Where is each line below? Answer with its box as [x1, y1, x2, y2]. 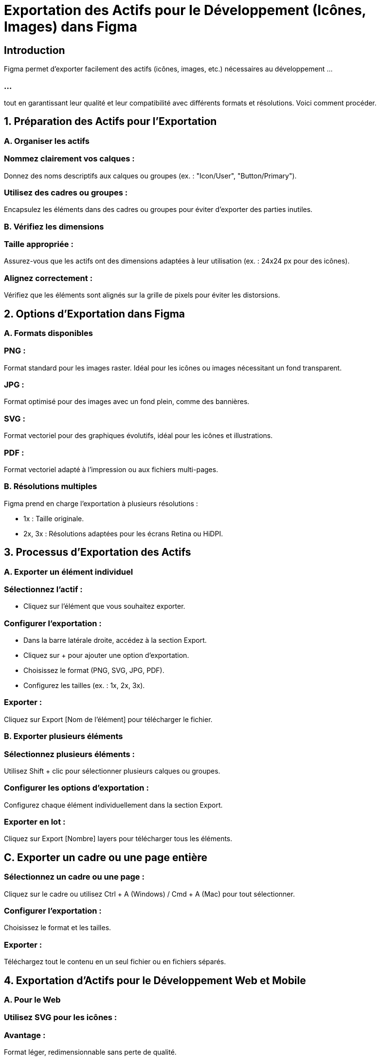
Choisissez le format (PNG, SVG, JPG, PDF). [23, 666, 164, 675]
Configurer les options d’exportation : [4, 783, 149, 793]
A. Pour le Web [4, 995, 61, 1005]
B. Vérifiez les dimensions [4, 221, 104, 231]
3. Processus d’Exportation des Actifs [4, 546, 191, 559]
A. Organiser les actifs [4, 136, 90, 146]
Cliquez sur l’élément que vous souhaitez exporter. [23, 602, 185, 611]
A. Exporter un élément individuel [4, 566, 133, 577]
